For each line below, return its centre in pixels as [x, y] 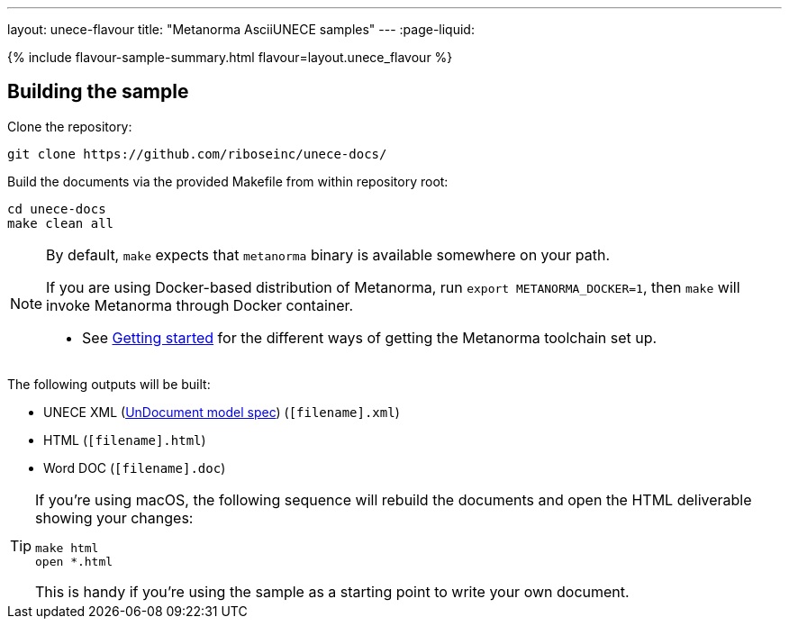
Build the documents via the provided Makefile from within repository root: [228, 181]
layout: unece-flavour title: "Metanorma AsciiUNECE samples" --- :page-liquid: [241, 29]
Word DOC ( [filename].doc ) [135, 467]
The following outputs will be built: [109, 384]
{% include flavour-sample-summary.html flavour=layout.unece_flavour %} [230, 57]
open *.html [74, 561]
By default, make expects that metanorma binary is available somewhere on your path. [328, 254]
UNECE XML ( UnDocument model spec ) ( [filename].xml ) [222, 412]
